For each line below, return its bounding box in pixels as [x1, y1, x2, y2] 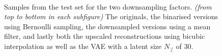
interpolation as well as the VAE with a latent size [4, 40, 162, 51]
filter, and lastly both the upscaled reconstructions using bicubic [4, 31, 205, 41]
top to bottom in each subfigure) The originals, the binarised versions [4, 11, 218, 22]
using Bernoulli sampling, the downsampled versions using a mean [4, 21, 211, 31]
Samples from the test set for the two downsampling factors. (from [4, 1, 212, 12]
